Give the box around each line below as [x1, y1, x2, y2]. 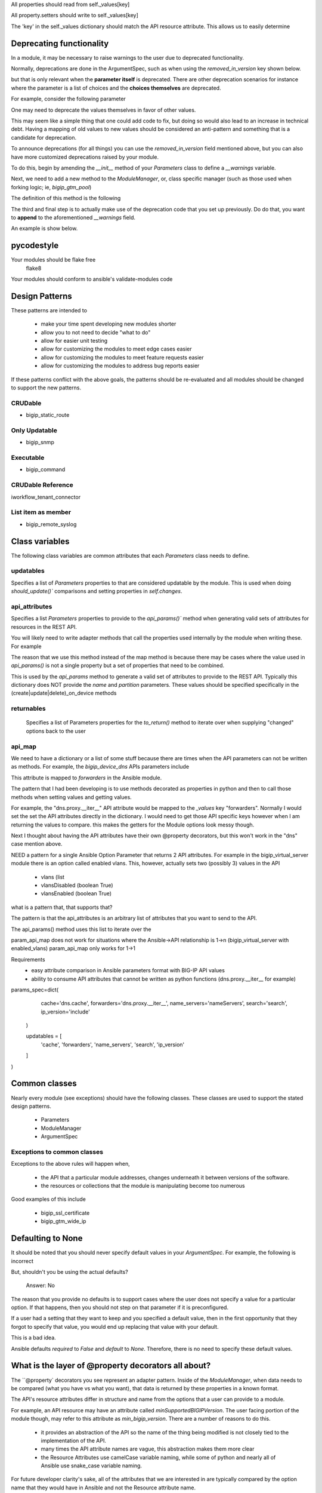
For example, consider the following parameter [11, 96, 126, 103]
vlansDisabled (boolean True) [41, 881, 113, 889]
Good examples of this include [11, 1196, 86, 1203]
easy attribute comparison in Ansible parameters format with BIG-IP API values [31, 967, 225, 974]
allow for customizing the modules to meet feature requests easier [41, 354, 204, 361]
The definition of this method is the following [11, 195, 121, 202]
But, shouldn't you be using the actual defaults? [11, 1268, 128, 1275]
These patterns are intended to [11, 306, 88, 314]
